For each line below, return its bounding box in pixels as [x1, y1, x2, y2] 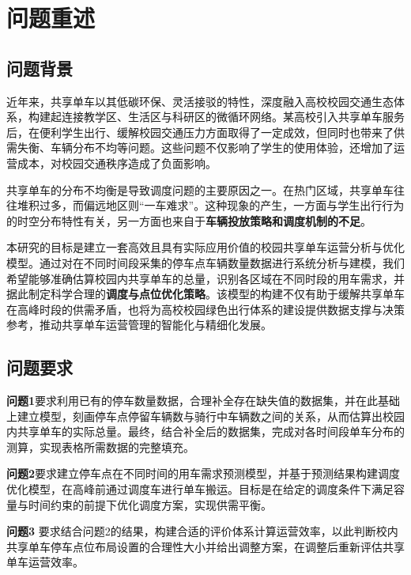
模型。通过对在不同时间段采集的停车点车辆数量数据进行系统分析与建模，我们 [6, 254, 405, 270]
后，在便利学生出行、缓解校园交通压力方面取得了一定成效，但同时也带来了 [6, 123, 394, 140]
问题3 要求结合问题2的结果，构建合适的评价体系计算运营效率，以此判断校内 [6, 523, 398, 539]
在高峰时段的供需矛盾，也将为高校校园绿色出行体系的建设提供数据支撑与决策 [6, 301, 405, 317]
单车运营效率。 [6, 554, 84, 570]
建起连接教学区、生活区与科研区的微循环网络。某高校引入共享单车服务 [39, 108, 405, 125]
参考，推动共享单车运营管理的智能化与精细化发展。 [6, 316, 272, 333]
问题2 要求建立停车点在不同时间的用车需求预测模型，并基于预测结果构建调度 [6, 465, 401, 482]
